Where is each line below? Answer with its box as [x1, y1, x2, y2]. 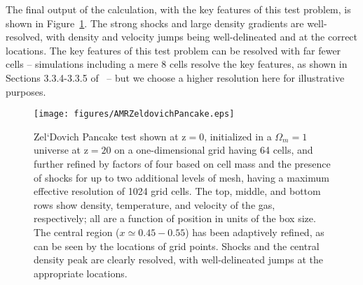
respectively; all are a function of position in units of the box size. [34, 211, 316, 226]
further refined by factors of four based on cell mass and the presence [34, 156, 331, 170]
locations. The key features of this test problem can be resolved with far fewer [6, 43, 341, 57]
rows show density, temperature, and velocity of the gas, [34, 197, 275, 212]
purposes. [6, 84, 46, 98]
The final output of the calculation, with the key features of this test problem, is [6, 2, 351, 16]
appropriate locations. [34, 265, 128, 280]
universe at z [34, 142, 88, 157]
